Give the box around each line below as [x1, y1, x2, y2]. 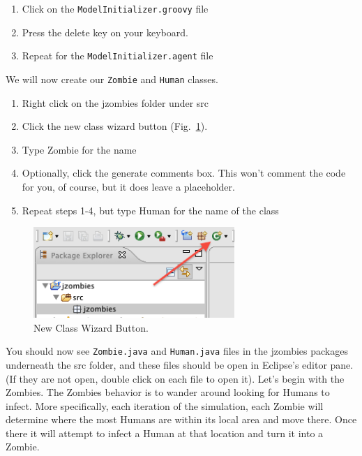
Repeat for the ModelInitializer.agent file [22, 48, 213, 63]
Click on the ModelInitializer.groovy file [22, 1, 209, 15]
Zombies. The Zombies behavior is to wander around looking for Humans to [6, 385, 330, 399]
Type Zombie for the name [22, 142, 137, 156]
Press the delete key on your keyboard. [22, 24, 188, 39]
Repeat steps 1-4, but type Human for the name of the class [22, 203, 279, 217]
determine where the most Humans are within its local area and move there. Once [6, 412, 357, 427]
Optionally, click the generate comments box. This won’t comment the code [22, 166, 346, 180]
